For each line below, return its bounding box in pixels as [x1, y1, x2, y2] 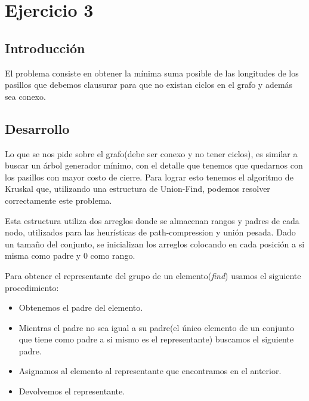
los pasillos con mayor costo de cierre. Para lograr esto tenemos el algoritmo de [5, 170, 293, 183]
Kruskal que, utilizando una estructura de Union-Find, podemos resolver [5, 182, 270, 195]
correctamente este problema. [5, 194, 112, 206]
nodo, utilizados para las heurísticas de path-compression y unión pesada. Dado [5, 226, 296, 238]
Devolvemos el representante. [18, 385, 125, 397]
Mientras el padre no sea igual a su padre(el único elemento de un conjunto [18, 321, 294, 333]
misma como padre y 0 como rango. [5, 249, 135, 262]
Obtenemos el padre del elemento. [18, 301, 143, 314]
